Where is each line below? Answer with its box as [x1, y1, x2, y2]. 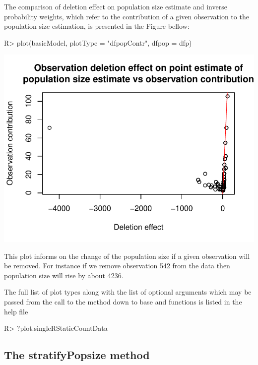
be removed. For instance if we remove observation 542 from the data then [4, 260, 230, 271]
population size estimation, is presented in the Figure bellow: [4, 21, 190, 31]
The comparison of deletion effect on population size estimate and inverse [4, 1, 227, 11]
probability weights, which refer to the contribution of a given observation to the [4, 11, 249, 21]
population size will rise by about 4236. [4, 270, 124, 280]
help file [4, 306, 28, 316]
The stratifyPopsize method [4, 347, 150, 363]
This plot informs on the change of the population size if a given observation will [4, 250, 250, 261]
